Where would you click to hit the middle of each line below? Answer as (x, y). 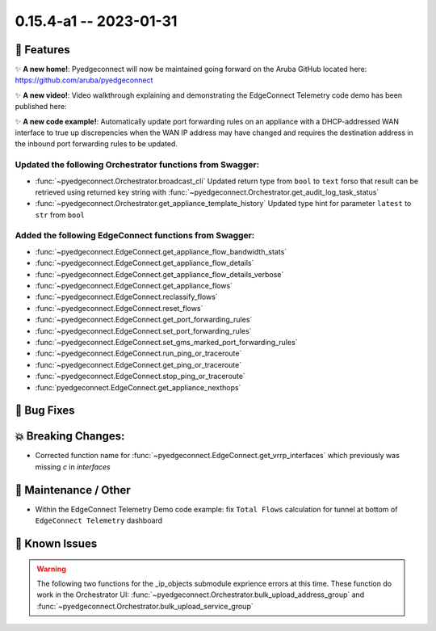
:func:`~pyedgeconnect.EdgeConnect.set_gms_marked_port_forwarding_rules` (166, 342)
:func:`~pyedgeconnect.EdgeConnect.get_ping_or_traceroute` (138, 364)
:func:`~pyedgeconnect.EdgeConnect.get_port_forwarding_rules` (144, 320)
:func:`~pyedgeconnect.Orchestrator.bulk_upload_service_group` (145, 606)
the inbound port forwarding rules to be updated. (96, 144)
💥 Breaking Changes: (70, 436)
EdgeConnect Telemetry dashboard (99, 520)
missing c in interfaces (73, 467)
